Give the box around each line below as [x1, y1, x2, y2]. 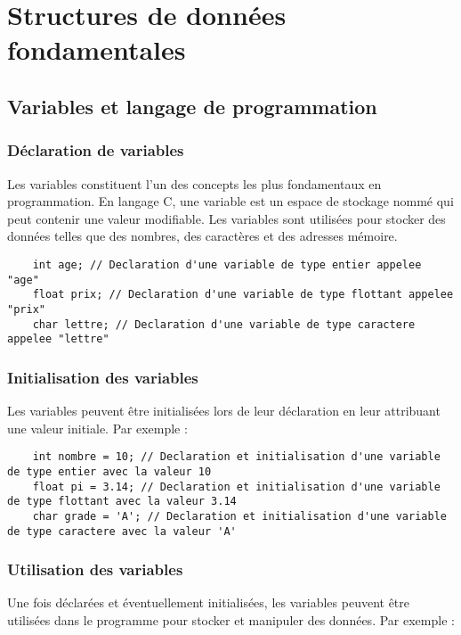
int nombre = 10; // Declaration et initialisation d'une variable [32, 450, 441, 464]
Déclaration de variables [7, 139, 184, 161]
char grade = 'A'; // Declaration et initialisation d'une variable [32, 509, 447, 523]
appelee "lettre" [7, 333, 109, 346]
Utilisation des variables [7, 558, 183, 581]
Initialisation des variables [7, 366, 198, 388]
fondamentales [7, 31, 186, 68]
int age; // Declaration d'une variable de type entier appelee [32, 258, 422, 271]
